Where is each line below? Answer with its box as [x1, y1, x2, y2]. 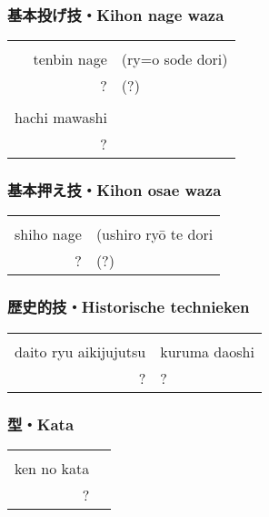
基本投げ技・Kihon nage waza [7, 3, 224, 26]
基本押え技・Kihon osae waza [7, 179, 222, 202]
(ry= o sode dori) [121, 48, 228, 70]
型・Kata [7, 412, 75, 435]
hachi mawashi [15, 107, 107, 129]
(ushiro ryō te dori [95, 223, 214, 245]
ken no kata [15, 457, 90, 479]
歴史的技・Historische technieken [7, 295, 250, 318]
